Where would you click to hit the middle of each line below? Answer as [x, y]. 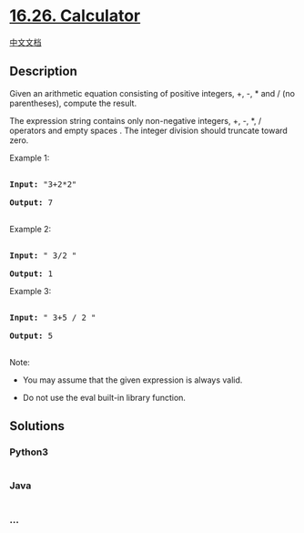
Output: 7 [31, 202]
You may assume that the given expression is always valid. [132, 380]
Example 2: [30, 229]
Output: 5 [31, 335]
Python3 [29, 452]
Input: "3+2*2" [43, 184]
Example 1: [30, 158]
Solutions [37, 426]
